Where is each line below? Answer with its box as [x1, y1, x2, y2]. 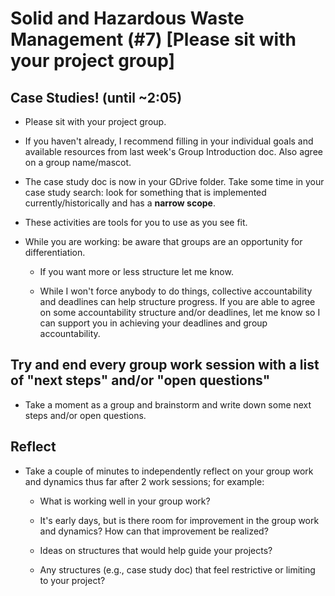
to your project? [39, 574, 106, 586]
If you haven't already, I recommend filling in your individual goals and [24, 135, 314, 147]
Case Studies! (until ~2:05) [10, 89, 183, 106]
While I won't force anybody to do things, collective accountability [39, 285, 313, 297]
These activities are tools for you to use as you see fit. [24, 217, 248, 228]
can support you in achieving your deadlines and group [39, 317, 268, 329]
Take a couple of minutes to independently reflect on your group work [24, 465, 314, 477]
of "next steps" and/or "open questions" [10, 372, 271, 389]
